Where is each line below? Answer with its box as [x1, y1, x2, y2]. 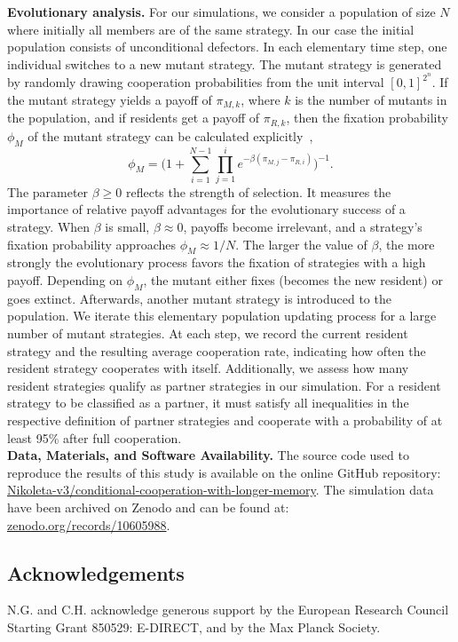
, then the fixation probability [286, 108, 448, 127]
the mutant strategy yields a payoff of [7, 91, 212, 109]
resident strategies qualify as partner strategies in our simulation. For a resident [7, 376, 441, 394]
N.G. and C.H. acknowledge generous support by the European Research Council [7, 600, 449, 619]
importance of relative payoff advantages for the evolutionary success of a [7, 200, 406, 218]
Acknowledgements [7, 559, 185, 586]
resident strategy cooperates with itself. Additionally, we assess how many [7, 359, 409, 377]
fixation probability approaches [7, 234, 176, 253]
